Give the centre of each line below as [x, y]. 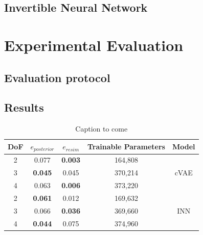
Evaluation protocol [57, 77]
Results [24, 107]
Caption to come [101, 129]
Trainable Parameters [126, 147]
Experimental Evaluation [94, 45]
